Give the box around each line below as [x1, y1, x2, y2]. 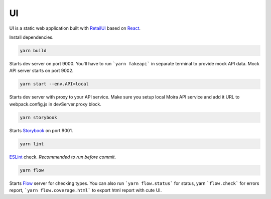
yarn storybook [20, 115, 57, 120]
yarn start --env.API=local [20, 81, 89, 87]
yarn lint [20, 141, 44, 147]
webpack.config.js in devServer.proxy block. [9, 101, 101, 107]
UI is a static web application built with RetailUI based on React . [9, 25, 141, 31]
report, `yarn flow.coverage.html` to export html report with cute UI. [9, 187, 162, 193]
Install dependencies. [9, 34, 54, 40]
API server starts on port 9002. [9, 68, 74, 74]
